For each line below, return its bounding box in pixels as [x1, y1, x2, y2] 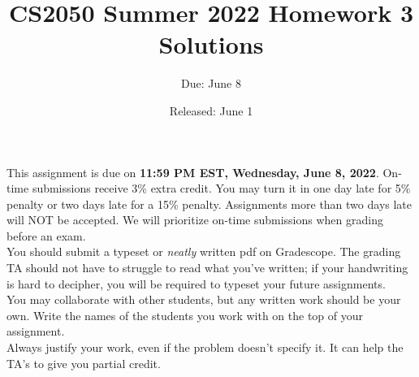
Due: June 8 [181, 75, 241, 92]
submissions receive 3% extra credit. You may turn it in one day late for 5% [32, 180, 411, 197]
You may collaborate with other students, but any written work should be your [6, 291, 401, 308]
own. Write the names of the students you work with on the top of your [6, 306, 364, 323]
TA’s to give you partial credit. [6, 354, 161, 371]
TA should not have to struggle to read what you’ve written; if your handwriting [6, 259, 408, 276]
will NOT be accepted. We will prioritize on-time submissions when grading [6, 211, 383, 228]
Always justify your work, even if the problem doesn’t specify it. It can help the [6, 339, 404, 356]
